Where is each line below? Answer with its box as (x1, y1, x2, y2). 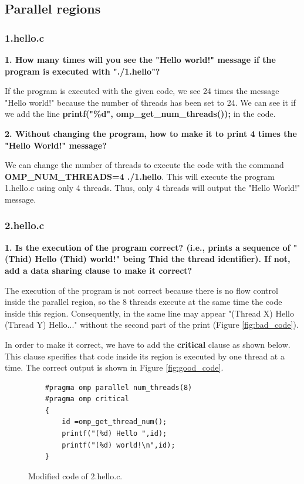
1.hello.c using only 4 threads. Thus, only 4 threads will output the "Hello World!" (5, 181, 300, 194)
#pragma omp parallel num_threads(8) (45, 383, 192, 392)
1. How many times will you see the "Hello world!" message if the (5, 53, 276, 65)
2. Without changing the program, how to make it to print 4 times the (5, 127, 297, 139)
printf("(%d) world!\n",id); (62, 441, 175, 449)
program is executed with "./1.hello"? (5, 65, 160, 77)
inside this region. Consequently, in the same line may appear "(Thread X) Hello (5, 307, 294, 319)
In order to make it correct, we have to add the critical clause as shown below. (5, 338, 291, 350)
